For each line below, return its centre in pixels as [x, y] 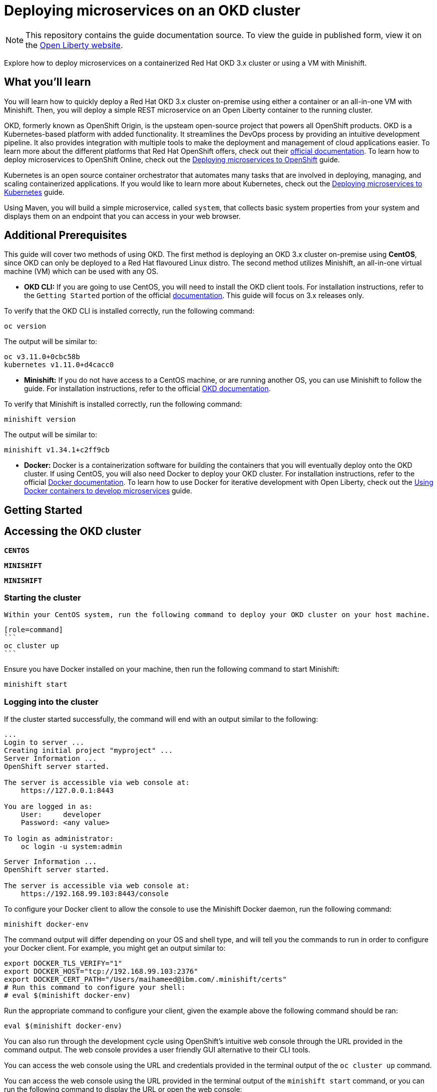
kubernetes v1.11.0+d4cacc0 [59, 365]
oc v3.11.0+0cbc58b [42, 357]
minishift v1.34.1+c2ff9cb [57, 450]
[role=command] [34, 630]
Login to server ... [44, 743]
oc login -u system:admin [72, 847]
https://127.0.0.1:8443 [67, 791]
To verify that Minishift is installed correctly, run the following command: [123, 404]
